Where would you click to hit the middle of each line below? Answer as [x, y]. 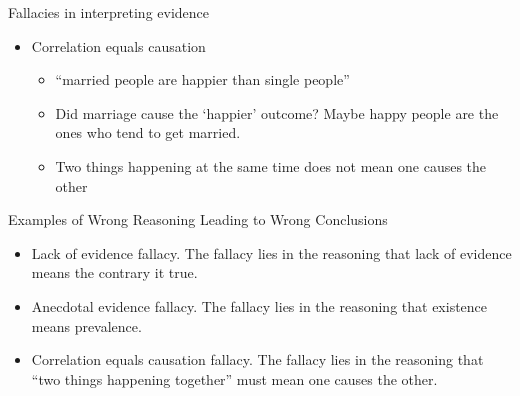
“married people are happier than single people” [202, 79]
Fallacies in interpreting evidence [109, 12]
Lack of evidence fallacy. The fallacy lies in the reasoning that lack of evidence [271, 252]
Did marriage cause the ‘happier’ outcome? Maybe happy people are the [277, 112]
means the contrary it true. [114, 272]
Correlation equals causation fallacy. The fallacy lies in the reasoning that [257, 359]
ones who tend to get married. [148, 132]
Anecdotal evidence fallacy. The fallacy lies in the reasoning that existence [259, 305]
